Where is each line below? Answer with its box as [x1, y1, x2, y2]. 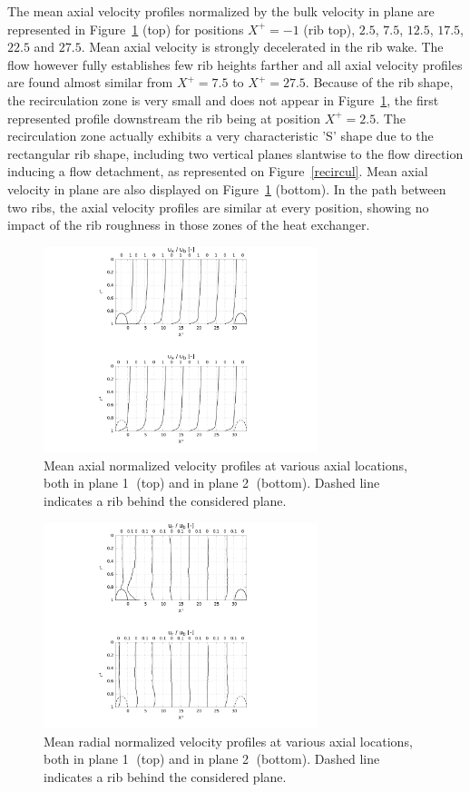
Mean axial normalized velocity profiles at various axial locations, [44, 455, 407, 474]
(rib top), [303, 19, 356, 38]
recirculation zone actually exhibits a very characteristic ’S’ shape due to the [7, 126, 434, 145]
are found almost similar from [7, 73, 173, 92]
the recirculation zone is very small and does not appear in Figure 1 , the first [7, 90, 439, 109]
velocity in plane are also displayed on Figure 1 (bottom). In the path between [7, 179, 446, 198]
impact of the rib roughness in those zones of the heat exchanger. [7, 215, 370, 234]
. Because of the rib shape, [305, 73, 454, 92]
